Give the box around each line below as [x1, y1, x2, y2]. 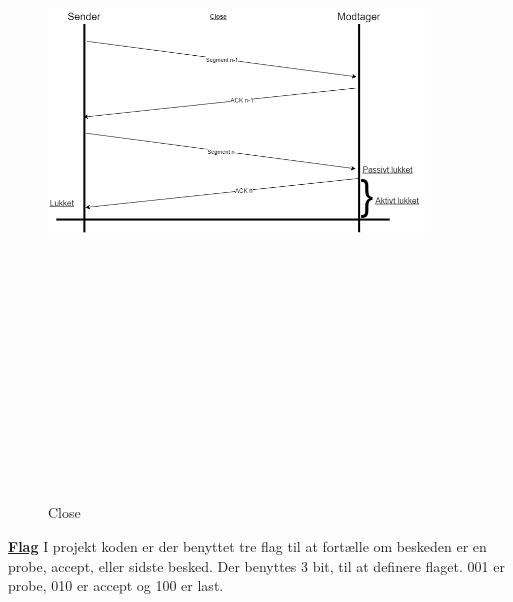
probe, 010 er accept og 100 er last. [8, 575, 224, 596]
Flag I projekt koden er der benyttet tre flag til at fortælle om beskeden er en [8, 536, 487, 557]
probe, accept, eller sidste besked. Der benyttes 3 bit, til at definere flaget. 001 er [8, 555, 505, 576]
